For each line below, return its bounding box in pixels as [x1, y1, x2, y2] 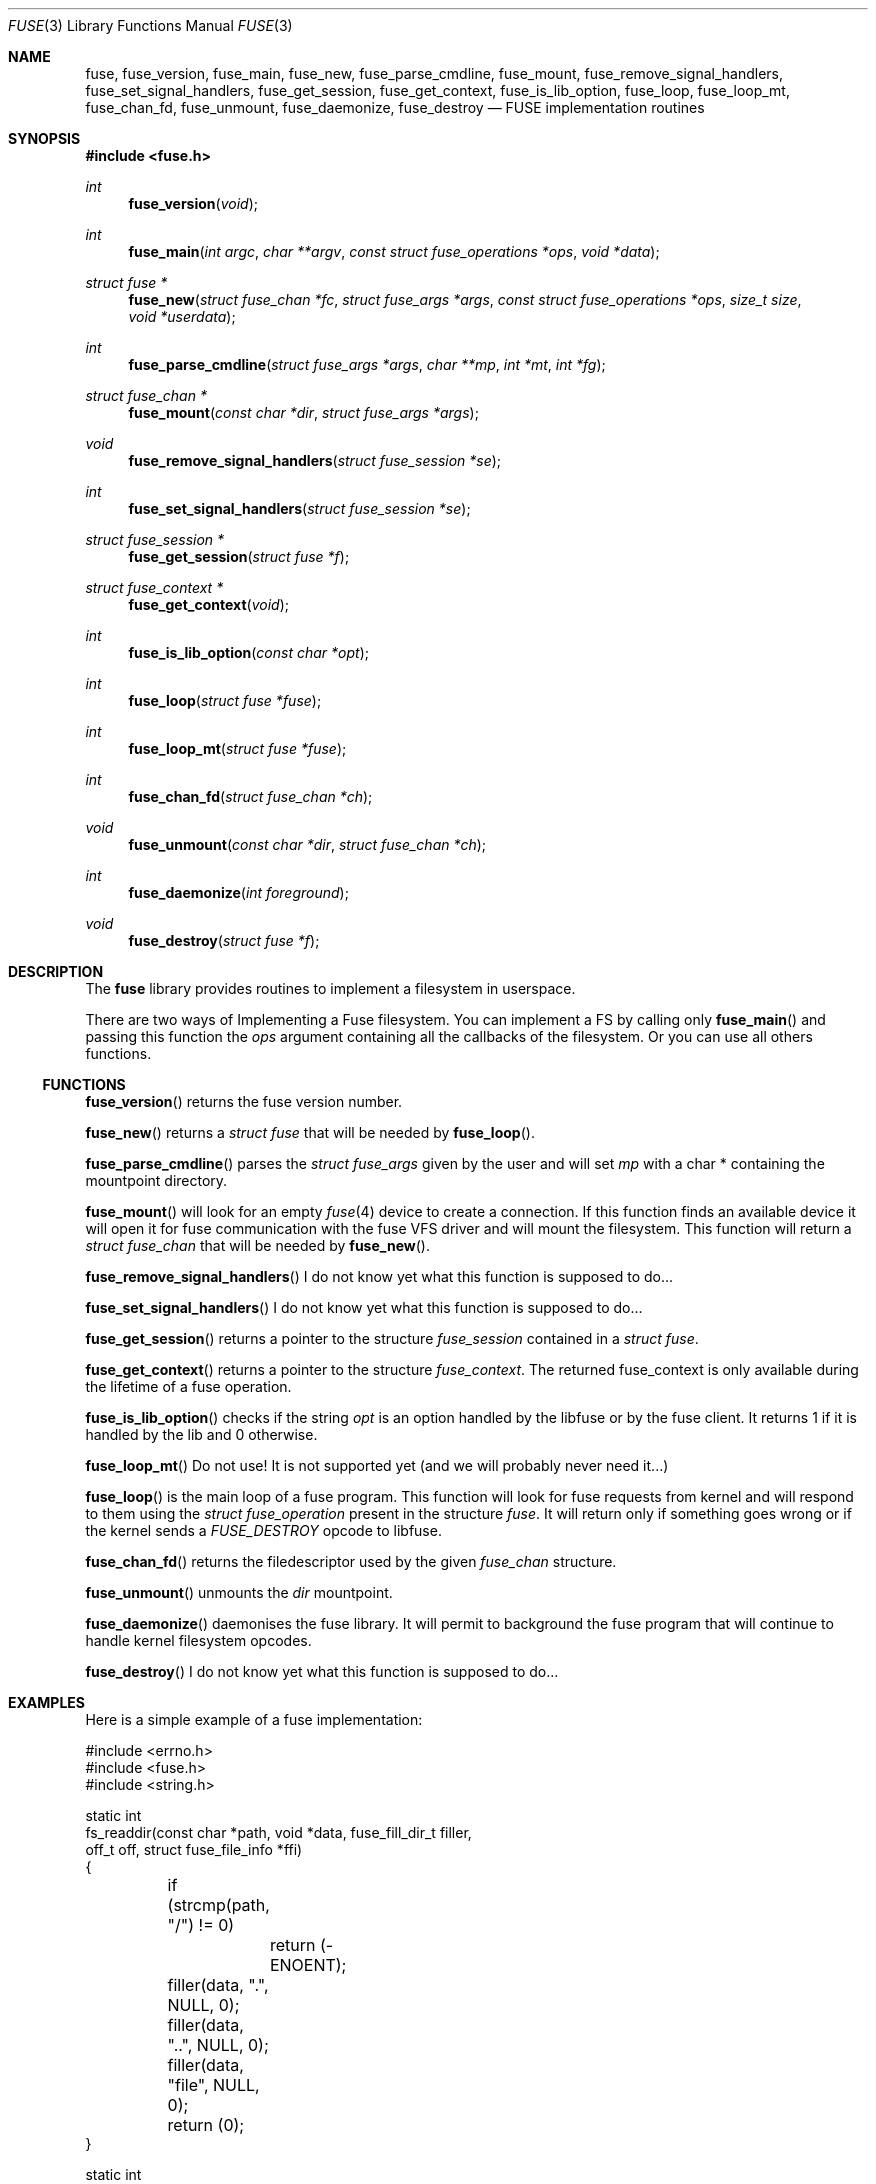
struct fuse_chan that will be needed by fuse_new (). [85, 1237, 430, 1254]
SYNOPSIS [8, 130, 81, 147]
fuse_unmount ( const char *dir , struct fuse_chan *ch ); [128, 836, 487, 853]
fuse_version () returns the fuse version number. [85, 1093, 403, 1110]
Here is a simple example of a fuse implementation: [85, 1711, 423, 1728]
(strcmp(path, [167, 1895, 270, 1915]
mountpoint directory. [85, 1172, 228, 1189]
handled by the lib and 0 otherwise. [85, 1426, 318, 1443]
